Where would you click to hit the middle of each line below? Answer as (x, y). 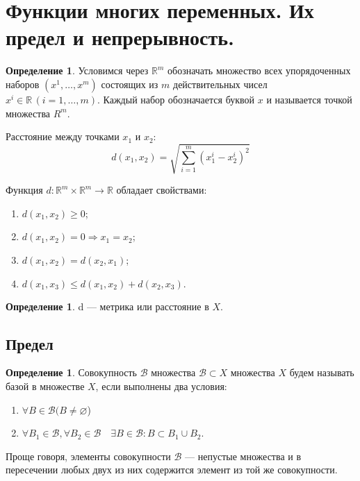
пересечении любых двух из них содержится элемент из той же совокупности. (172, 470)
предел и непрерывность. (120, 37)
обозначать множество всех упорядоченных (259, 70)
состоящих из (130, 84)
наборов (23, 84)
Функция (24, 190)
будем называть (322, 372)
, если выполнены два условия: (161, 386)
